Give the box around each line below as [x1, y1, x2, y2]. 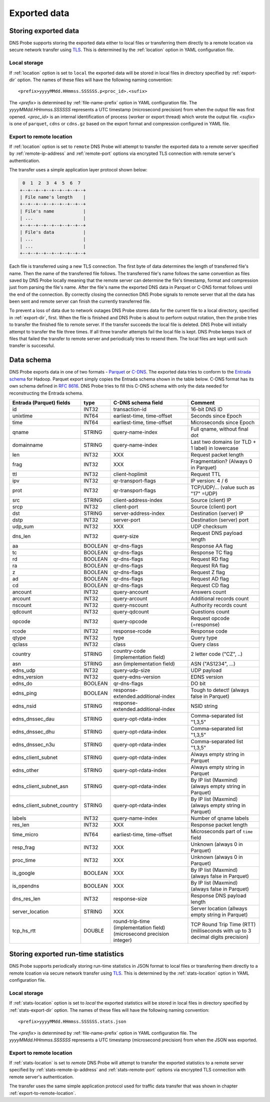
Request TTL [190, 470, 221, 477]
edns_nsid [12, 702, 37, 709]
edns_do [12, 680, 32, 687]
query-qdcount [113, 608, 149, 615]
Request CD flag [190, 582, 229, 589]
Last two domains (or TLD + [190, 438, 256, 445]
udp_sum [12, 523, 34, 530]
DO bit [190, 680, 206, 687]
